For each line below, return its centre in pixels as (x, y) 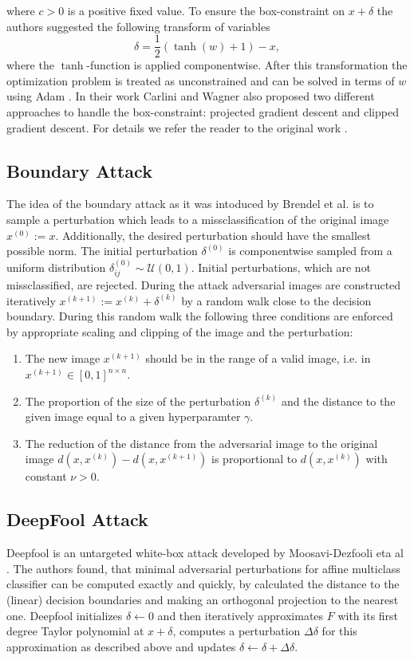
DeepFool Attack (77, 519)
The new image (63, 358)
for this (339, 631)
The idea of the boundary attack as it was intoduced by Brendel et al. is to (190, 204)
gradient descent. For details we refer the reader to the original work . (177, 127)
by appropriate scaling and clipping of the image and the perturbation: (180, 331)
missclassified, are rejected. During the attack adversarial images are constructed (204, 285)
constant (46, 476)
